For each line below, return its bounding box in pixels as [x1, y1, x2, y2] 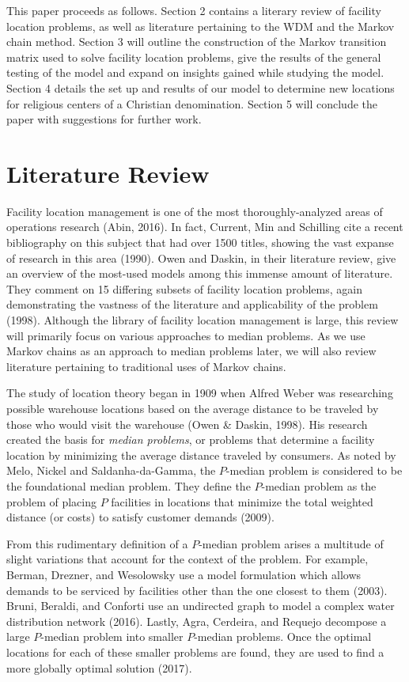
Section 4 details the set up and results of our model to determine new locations [6, 79, 395, 96]
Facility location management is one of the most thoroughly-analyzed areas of [6, 203, 383, 219]
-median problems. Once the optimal [194, 628, 372, 645]
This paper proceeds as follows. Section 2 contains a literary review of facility [6, 2, 381, 18]
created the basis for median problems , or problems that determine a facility [6, 431, 375, 448]
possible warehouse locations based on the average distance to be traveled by [6, 400, 379, 416]
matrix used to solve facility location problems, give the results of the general [6, 48, 381, 65]
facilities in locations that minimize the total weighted [111, 493, 373, 510]
